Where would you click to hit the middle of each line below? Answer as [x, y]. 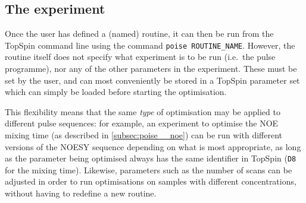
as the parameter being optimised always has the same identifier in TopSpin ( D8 [151, 158]
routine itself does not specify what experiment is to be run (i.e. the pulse [140, 57]
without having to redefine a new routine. [81, 193]
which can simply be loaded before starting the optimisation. [116, 92]
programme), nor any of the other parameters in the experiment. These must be [151, 69]
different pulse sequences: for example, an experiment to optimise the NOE [142, 123]
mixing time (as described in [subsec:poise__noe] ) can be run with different [144, 135]
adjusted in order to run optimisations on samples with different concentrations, [151, 181]
